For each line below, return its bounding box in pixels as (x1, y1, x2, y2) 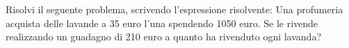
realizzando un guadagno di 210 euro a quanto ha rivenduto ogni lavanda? (6, 29, 322, 44)
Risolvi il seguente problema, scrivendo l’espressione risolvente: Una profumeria (6, 2, 343, 16)
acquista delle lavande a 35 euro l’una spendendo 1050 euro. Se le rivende (6, 15, 318, 30)
